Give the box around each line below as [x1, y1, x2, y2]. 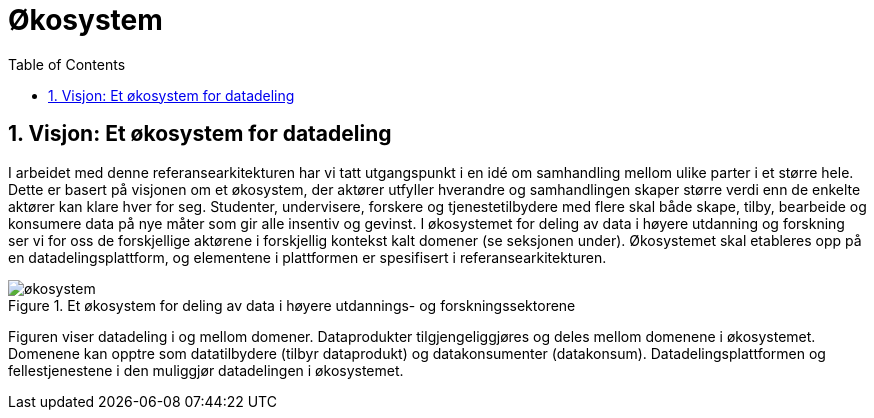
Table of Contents [8, 55, 126, 73]
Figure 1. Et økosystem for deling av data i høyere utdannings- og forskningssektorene [8, 296, 576, 314]
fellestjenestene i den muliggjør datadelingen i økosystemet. [8, 361, 404, 379]
